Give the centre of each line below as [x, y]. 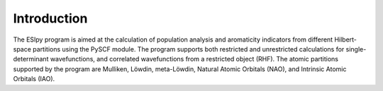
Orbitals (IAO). [34, 79]
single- [356, 49]
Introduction [50, 18]
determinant [31, 59]
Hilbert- [346, 40]
